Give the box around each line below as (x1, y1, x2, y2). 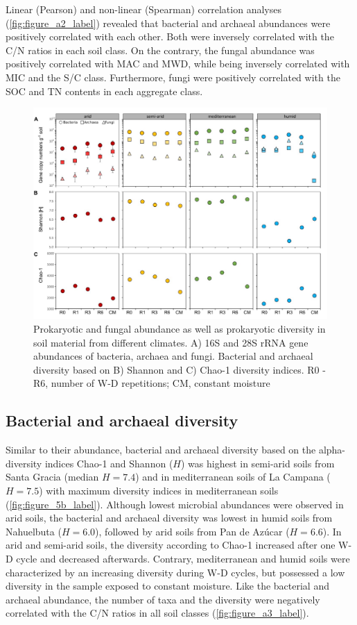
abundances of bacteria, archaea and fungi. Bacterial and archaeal (33, 349, 313, 363)
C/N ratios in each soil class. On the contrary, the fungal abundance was (6, 42, 315, 57)
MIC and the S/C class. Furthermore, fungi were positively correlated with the (6, 69, 340, 84)
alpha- (318, 442, 345, 457)
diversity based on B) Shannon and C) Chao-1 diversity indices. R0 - (33, 362, 326, 376)
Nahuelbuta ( (6, 524, 62, 538)
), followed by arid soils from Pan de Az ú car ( (95, 524, 290, 538)
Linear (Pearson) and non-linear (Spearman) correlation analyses (6, 2, 281, 16)
